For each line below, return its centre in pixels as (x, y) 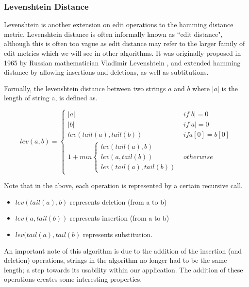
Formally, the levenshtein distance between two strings (85, 88)
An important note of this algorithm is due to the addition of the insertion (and (123, 250)
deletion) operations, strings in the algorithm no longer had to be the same (116, 260)
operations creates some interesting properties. (73, 279)
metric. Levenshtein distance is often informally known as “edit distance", (113, 34)
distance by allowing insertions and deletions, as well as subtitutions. (106, 72)
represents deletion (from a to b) (118, 201)
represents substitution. (118, 234)
